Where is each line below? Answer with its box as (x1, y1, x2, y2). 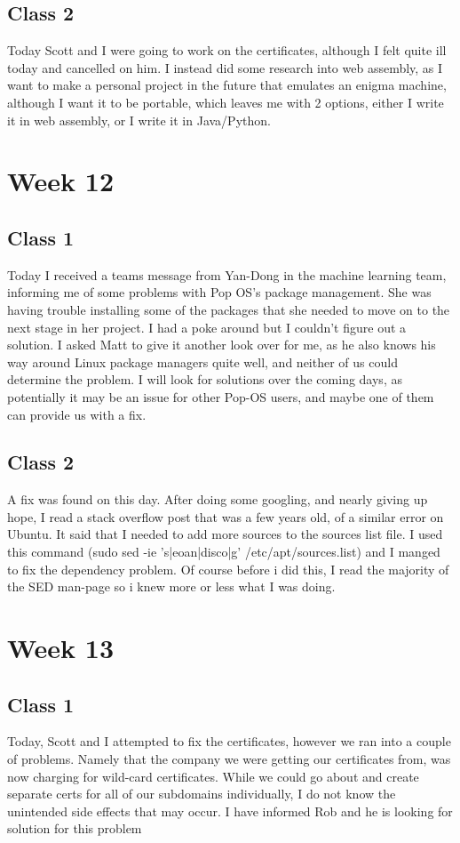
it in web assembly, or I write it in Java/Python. (7, 110, 271, 129)
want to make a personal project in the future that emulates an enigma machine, (7, 76, 447, 94)
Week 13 (7, 630, 115, 666)
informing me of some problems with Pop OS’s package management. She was (7, 283, 432, 301)
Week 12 (7, 163, 115, 199)
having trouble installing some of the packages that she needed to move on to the (7, 300, 450, 318)
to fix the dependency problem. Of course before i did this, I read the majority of (7, 559, 449, 578)
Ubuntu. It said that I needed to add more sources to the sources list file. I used (7, 525, 443, 543)
